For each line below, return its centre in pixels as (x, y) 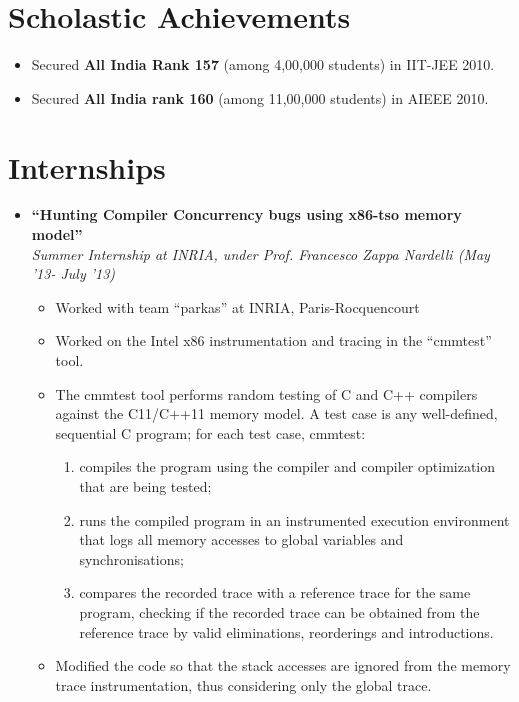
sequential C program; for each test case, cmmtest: (210, 432)
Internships (87, 166)
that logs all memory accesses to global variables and (241, 539)
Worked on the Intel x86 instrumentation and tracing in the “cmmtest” (273, 340)
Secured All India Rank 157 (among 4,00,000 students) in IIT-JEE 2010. (263, 64)
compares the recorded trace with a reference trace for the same (275, 592)
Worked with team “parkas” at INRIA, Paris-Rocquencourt (237, 306)
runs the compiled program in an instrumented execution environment (294, 519)
